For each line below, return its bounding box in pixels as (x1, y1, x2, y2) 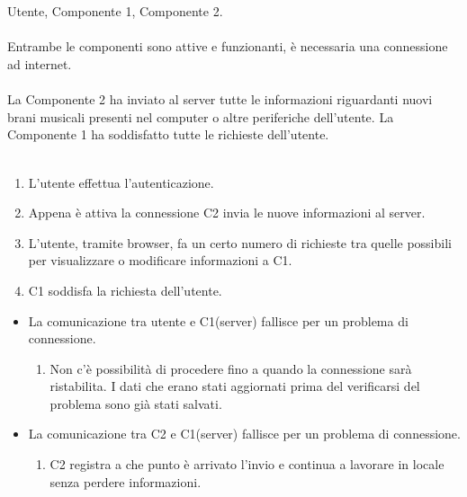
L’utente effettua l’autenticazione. (28, 173, 214, 191)
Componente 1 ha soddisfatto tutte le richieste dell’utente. (7, 125, 329, 144)
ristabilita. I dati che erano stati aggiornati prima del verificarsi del (49, 377, 420, 395)
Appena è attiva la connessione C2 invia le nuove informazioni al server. (28, 203, 426, 222)
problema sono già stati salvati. (49, 394, 222, 413)
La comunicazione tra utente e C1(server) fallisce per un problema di (28, 311, 409, 330)
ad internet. (7, 54, 72, 73)
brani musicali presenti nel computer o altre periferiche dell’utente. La (7, 107, 394, 126)
